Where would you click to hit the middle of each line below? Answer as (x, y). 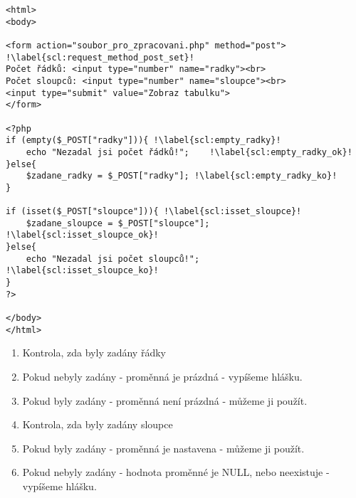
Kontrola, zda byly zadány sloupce (98, 424)
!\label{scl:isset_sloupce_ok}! (82, 235)
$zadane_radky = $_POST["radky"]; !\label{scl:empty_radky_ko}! (182, 176)
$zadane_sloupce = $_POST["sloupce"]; (118, 223)
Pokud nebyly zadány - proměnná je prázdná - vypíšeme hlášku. (162, 376)
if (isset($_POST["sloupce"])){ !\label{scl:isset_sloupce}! (154, 212)
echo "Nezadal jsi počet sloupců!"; (113, 259)
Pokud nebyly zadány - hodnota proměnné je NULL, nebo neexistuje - (176, 472)
